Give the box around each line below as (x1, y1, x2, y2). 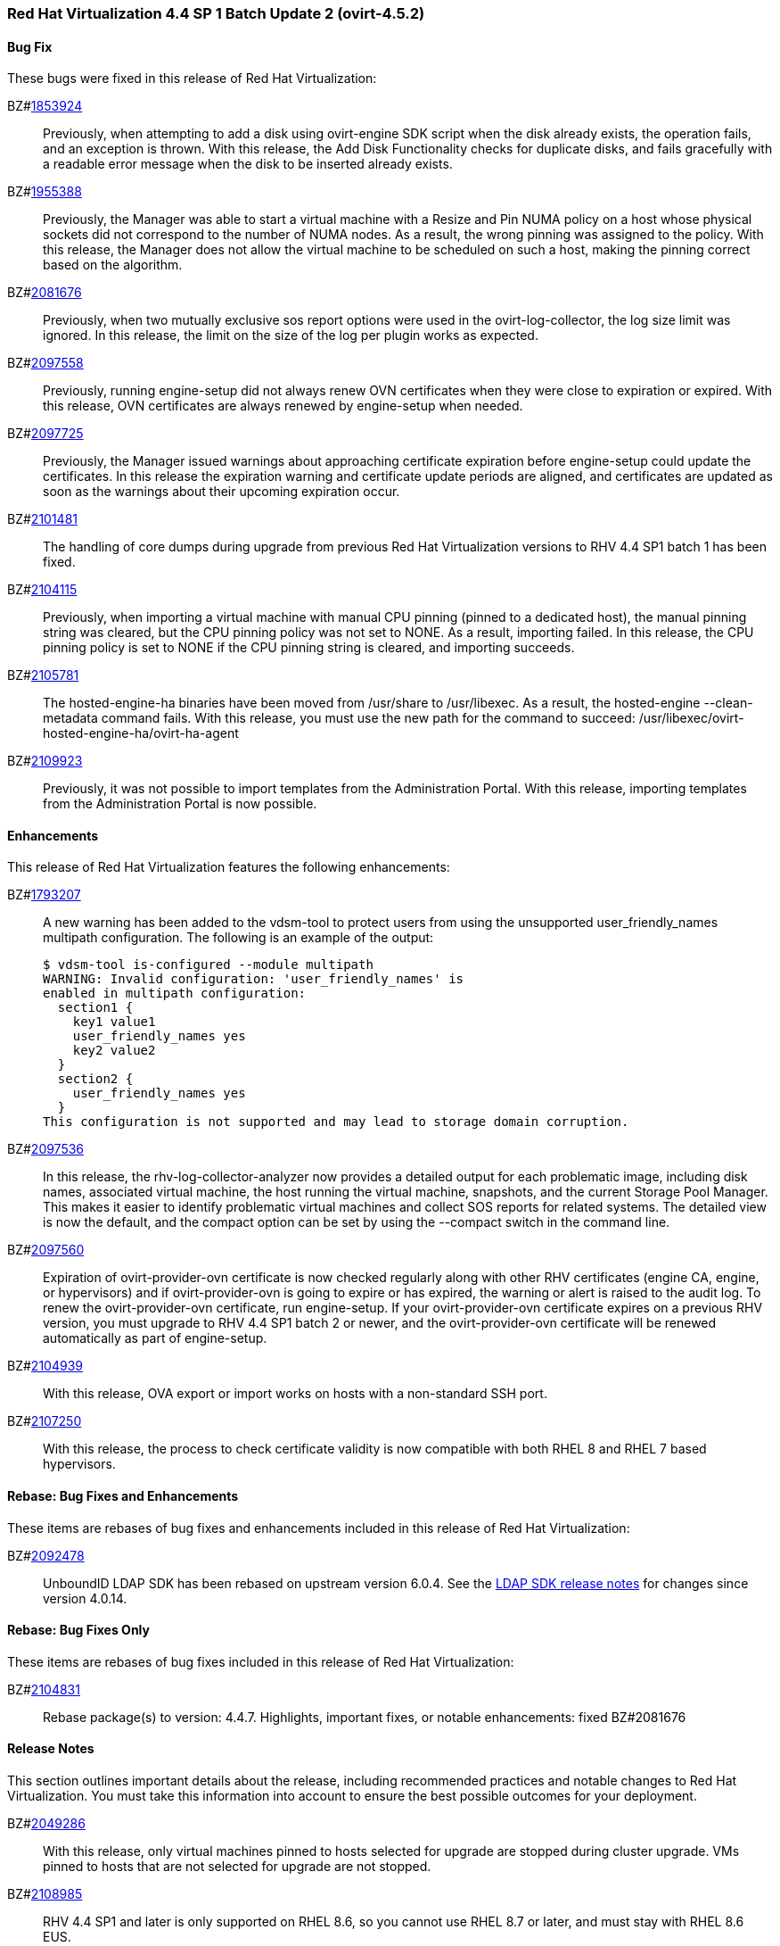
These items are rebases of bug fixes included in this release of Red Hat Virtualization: (7, 1653, 514, 1669)
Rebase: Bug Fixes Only (7, 1622, 150, 1638)
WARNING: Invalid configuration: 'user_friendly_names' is (43, 972, 464, 987)
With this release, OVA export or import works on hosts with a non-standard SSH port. (43, 1386, 547, 1402)
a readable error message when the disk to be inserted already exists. (43, 156, 453, 172)
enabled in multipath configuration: (43, 986, 307, 1001)
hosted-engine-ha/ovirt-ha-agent (43, 725, 239, 741)
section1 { (57, 1000, 134, 1015)
